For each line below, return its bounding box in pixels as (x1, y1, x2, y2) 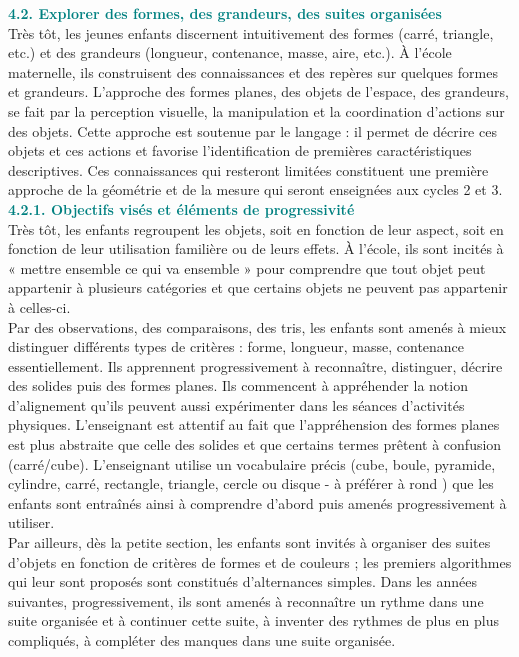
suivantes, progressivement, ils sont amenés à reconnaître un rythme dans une (8, 590, 484, 611)
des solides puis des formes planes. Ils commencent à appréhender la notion (8, 375, 468, 396)
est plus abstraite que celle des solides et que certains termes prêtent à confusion (8, 434, 502, 455)
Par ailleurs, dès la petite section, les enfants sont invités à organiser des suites (8, 532, 491, 553)
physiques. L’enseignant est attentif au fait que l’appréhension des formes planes (8, 414, 500, 435)
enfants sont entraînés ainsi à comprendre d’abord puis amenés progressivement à (8, 492, 507, 513)
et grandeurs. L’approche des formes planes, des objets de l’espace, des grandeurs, (8, 81, 509, 102)
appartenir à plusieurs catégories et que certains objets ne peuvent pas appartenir (8, 277, 508, 298)
